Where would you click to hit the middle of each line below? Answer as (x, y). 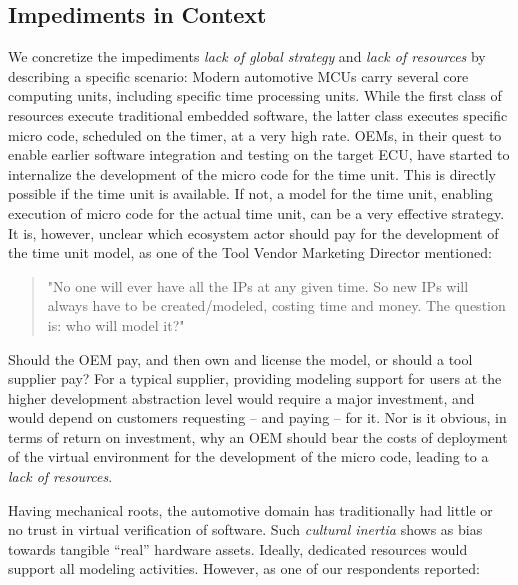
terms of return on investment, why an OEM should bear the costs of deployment (258, 436)
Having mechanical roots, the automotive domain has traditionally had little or (250, 509)
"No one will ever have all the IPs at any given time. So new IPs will (258, 285)
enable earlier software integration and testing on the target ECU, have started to (259, 154)
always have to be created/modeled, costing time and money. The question (276, 305)
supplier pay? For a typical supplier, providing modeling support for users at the (255, 378)
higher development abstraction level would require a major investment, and (241, 397)
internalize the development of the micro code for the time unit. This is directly (252, 173)
